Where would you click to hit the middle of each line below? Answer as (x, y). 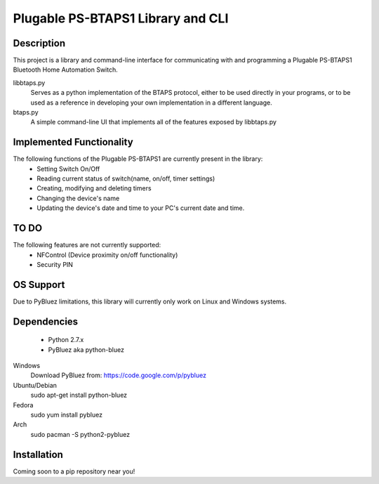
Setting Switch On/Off (68, 169)
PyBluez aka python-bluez (86, 349)
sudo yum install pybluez (67, 415)
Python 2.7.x (66, 340)
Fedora (23, 405)
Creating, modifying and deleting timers (94, 188)
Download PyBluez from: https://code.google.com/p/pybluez (119, 375)
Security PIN (55, 264)
